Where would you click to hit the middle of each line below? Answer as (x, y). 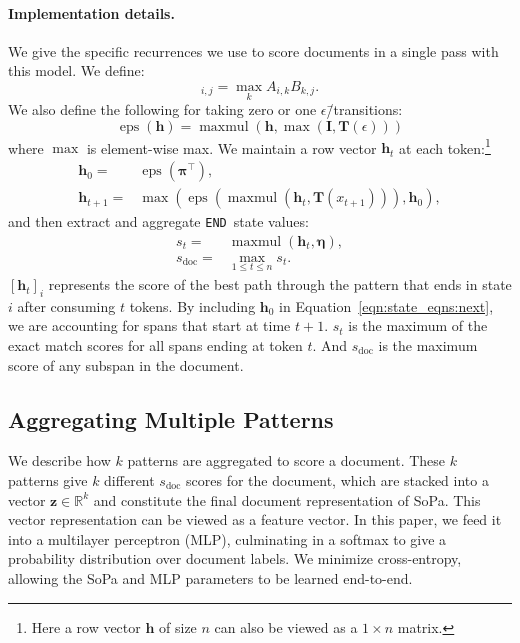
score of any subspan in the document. (126, 364)
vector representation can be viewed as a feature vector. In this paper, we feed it (255, 519)
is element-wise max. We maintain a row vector (231, 147)
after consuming (66, 305)
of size (178, 626)
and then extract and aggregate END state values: (158, 221)
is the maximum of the (418, 325)
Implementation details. (91, 12)
